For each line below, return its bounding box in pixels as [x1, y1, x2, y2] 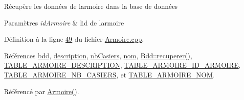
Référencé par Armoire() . [4, 86, 79, 96]
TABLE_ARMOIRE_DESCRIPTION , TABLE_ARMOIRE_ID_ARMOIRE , [4, 60, 241, 70]
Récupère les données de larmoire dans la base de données [4, 1, 177, 11]
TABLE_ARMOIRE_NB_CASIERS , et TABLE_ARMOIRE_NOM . [4, 69, 215, 79]
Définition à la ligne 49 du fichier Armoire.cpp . [4, 34, 144, 44]
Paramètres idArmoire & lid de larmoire [4, 17, 124, 27]
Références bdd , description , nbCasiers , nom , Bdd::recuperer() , [4, 50, 192, 60]
